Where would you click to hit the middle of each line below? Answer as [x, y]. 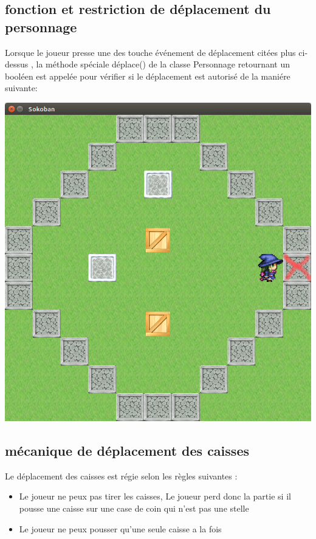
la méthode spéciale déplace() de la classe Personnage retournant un [163, 64]
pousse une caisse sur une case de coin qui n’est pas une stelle [134, 508]
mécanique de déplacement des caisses [127, 450]
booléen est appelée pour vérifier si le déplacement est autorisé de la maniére [148, 76]
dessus [17, 64]
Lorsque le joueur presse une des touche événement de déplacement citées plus [150, 52]
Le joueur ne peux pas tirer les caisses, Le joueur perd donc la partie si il [155, 496]
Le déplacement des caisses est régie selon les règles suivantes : [121, 475]
